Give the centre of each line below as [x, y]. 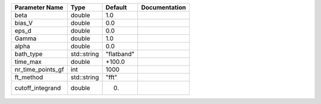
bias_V [23, 23]
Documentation [164, 7]
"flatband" [120, 54]
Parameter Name [39, 7]
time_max [28, 62]
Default [116, 7]
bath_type [29, 54]
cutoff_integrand [38, 88]
